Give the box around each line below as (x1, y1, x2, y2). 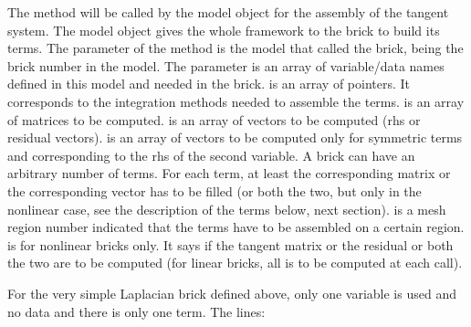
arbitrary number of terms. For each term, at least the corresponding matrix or (7, 163, 451, 183)
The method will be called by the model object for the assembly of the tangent (7, 3, 449, 21)
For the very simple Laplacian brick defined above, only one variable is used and (7, 283, 456, 302)
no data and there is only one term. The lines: (7, 301, 266, 321)
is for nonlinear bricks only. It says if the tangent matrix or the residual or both (7, 235, 454, 254)
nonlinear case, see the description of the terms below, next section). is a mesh (7, 199, 446, 218)
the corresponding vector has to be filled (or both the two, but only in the (7, 181, 422, 200)
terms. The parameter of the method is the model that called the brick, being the (7, 38, 464, 58)
